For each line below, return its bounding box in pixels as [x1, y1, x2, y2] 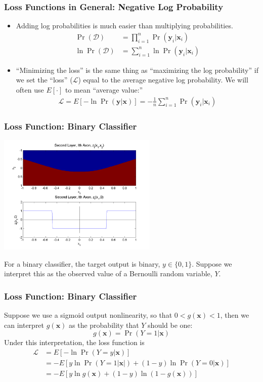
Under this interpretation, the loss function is [4, 337, 145, 348]
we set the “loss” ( [16, 74, 73, 85]
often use [16, 84, 44, 95]
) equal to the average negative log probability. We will [78, 74, 248, 85]
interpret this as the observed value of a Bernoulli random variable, [4, 268, 212, 279]
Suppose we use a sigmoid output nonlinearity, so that [4, 309, 172, 320]
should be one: [148, 319, 193, 330]
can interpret [4, 319, 45, 330]
